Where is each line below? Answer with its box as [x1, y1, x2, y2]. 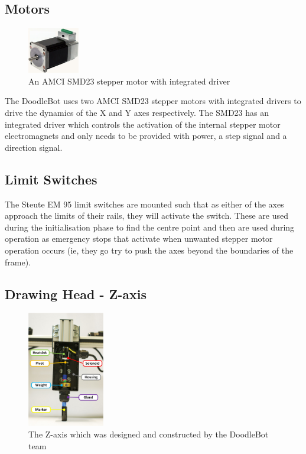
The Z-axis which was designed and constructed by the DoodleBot [28, 428, 269, 440]
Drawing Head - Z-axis [5, 284, 147, 303]
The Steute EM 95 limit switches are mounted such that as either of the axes [5, 197, 284, 210]
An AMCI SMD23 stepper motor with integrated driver [28, 74, 230, 87]
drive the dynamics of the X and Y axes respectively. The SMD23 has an [5, 106, 269, 118]
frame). [5, 255, 31, 268]
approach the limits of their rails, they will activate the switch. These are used [5, 209, 289, 222]
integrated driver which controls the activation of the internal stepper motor [5, 118, 281, 130]
